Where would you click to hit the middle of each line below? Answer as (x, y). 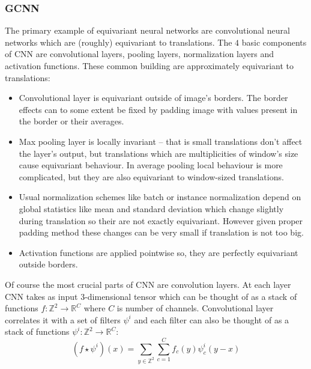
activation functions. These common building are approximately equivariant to (149, 66)
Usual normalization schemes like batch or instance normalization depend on (160, 197)
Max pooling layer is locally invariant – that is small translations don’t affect (161, 141)
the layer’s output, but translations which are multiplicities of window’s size (159, 153)
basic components (274, 42)
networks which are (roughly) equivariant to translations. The (119, 42)
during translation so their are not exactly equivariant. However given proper (161, 220)
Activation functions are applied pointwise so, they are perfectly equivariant (159, 252)
